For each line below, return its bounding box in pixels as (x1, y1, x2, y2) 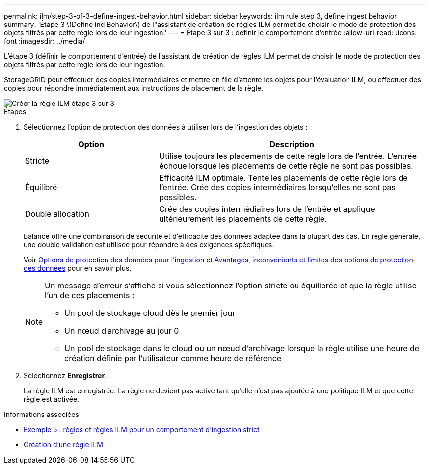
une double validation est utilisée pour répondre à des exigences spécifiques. (24, 240, 274, 249)
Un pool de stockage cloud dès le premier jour (64, 308, 236, 318)
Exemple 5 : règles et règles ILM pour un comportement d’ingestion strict (24, 425, 260, 434)
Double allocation (25, 209, 89, 219)
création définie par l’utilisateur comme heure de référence (64, 353, 282, 363)
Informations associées (4, 410, 79, 418)
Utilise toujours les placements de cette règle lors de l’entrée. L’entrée (159, 151, 417, 161)
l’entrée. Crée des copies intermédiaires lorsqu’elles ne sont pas (159, 182, 396, 192)
